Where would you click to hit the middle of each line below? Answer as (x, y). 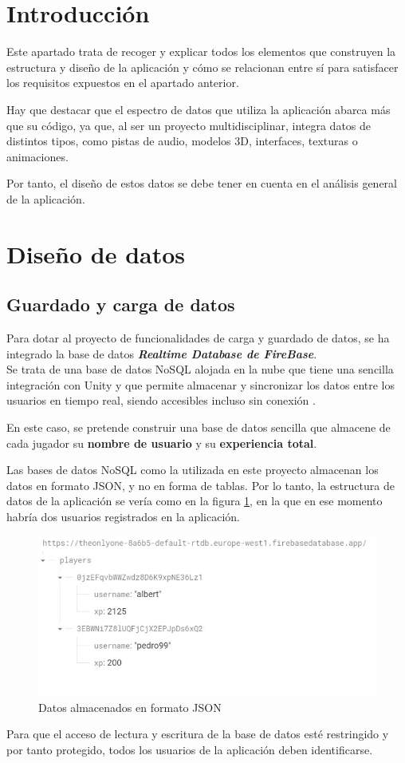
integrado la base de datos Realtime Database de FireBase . (162, 353)
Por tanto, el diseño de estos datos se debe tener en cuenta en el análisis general (202, 183)
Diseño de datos (96, 253)
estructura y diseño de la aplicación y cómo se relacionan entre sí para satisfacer (202, 67)
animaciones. (37, 156)
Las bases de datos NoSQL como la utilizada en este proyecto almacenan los (193, 470)
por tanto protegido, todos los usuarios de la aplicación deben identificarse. (190, 749)
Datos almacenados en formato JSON (130, 707)
